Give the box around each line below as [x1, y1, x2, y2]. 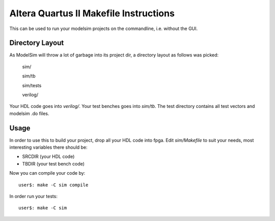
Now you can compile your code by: [9, 170, 86, 176]
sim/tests [22, 82, 42, 89]
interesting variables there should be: [9, 144, 88, 150]
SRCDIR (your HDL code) [22, 153, 75, 160]
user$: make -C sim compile [18, 182, 89, 188]
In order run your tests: [9, 194, 58, 200]
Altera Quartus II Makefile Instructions [9, 8, 175, 19]
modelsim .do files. [9, 110, 49, 117]
